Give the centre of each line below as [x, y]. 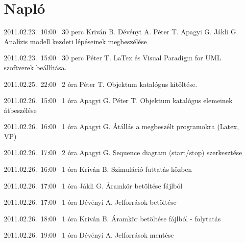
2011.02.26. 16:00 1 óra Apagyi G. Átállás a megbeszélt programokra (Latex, [122, 126]
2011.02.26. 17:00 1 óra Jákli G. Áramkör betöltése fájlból [93, 185]
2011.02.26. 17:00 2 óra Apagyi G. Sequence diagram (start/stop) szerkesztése [123, 152]
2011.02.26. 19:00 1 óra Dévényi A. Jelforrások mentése [89, 235]
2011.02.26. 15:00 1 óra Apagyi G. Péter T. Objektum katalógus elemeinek [118, 100]
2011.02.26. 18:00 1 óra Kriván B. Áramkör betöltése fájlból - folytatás [112, 218]
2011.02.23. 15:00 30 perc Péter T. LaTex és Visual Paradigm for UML [113, 58]
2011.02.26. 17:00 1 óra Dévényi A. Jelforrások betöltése [90, 202]
